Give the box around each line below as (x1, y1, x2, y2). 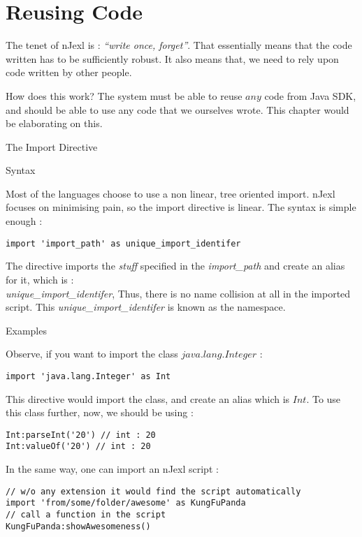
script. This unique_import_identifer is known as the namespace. (6, 300, 286, 314)
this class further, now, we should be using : (6, 405, 194, 420)
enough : (6, 214, 43, 228)
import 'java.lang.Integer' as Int (6, 371, 171, 381)
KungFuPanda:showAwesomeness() (6, 521, 151, 531)
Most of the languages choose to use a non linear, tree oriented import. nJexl (6, 186, 335, 200)
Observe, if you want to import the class (6, 346, 178, 361)
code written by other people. (6, 65, 132, 80)
